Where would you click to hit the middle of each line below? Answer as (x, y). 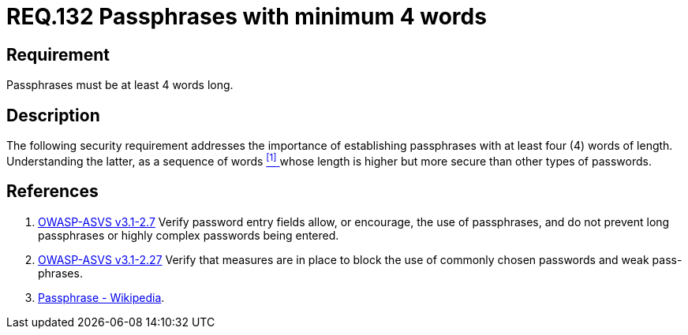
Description (53, 115)
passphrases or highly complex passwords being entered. (189, 235)
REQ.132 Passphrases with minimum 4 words (247, 17)
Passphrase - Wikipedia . (101, 297)
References (52, 192)
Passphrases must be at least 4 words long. (120, 85)
